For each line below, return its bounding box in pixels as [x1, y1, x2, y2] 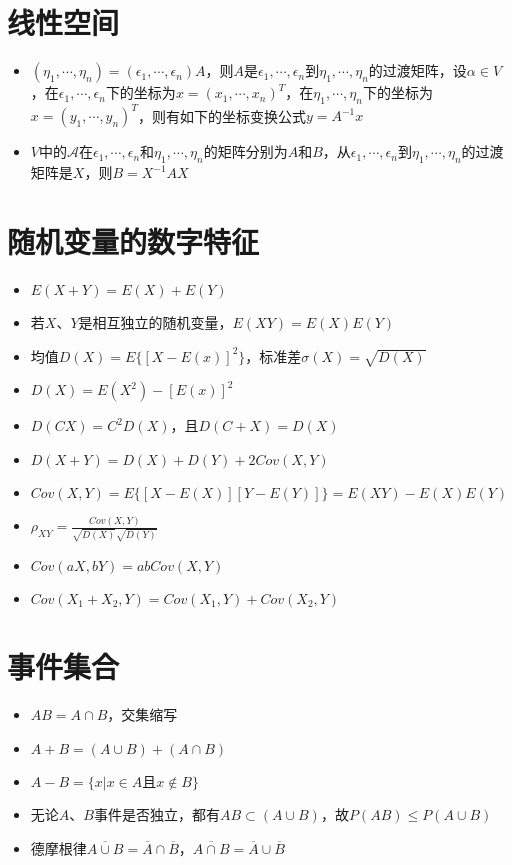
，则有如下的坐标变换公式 [137, 105, 306, 126]
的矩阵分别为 [203, 141, 288, 162]
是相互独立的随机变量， [78, 311, 233, 332]
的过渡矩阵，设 [368, 60, 467, 81]
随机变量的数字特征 [7, 221, 260, 261]
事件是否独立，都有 [93, 804, 220, 825]
